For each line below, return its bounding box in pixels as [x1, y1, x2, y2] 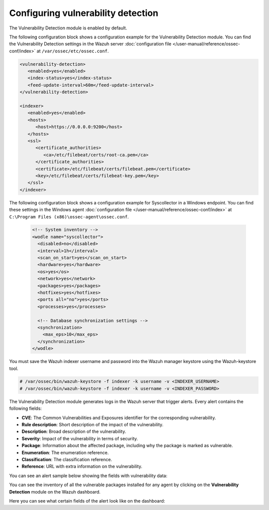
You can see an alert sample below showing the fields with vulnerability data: [9, 473, 168, 479]
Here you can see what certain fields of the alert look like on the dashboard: [9, 498, 165, 504]
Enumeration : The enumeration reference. [21, 449, 109, 456]
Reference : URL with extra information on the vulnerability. [21, 464, 142, 470]
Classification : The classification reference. [21, 456, 112, 462]
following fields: [9, 405, 42, 411]
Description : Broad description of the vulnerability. [21, 429, 127, 435]
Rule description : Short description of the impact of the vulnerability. [21, 422, 164, 428]
